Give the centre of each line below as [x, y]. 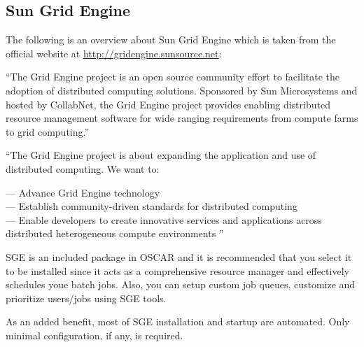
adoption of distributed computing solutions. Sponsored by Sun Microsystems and [182, 90]
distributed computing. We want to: [83, 168]
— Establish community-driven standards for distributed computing [152, 206]
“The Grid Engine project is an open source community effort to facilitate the [173, 77]
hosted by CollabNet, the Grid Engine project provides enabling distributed [168, 104]
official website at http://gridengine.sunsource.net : [114, 53]
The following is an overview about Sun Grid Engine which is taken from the [171, 40]
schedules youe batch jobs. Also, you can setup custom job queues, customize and [181, 284]
